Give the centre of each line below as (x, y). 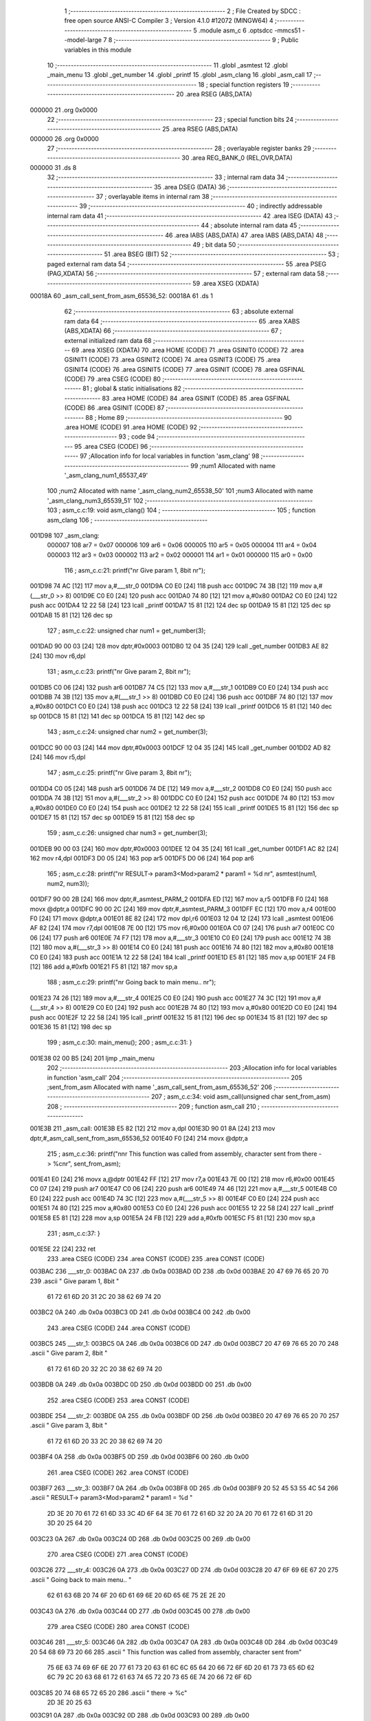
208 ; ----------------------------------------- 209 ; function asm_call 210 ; (154, 1106)
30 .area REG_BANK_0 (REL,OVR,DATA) (237, 158)
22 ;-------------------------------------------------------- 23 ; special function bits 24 (170, 119)
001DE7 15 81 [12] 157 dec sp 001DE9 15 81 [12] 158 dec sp (112, 817)
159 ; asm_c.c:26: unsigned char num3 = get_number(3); (127, 833)
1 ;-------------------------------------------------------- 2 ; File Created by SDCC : (183, 11)
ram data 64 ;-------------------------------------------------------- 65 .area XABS (182, 321)
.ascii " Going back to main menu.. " (81, 1579)
